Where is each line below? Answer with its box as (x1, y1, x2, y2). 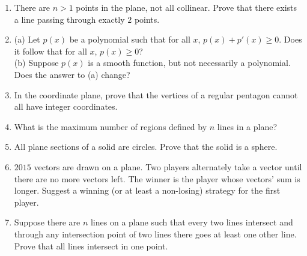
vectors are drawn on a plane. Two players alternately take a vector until (34, 160, 302, 173)
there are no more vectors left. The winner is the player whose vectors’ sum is (14, 172, 300, 185)
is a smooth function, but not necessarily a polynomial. (88, 56, 291, 69)
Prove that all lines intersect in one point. (14, 239, 168, 252)
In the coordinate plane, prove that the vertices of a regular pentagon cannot (14, 88, 298, 101)
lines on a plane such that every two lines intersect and (90, 216, 293, 228)
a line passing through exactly (14, 13, 125, 25)
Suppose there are (14, 216, 81, 228)
